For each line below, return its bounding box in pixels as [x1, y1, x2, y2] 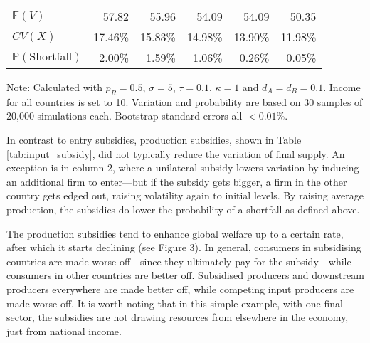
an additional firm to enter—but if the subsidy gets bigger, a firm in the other [6, 174, 347, 189]
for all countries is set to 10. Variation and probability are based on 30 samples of [6, 94, 363, 109]
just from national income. [6, 323, 122, 338]
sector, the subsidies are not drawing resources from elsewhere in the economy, [6, 310, 349, 324]
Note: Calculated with [6, 80, 102, 94]
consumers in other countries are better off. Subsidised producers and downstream [6, 268, 364, 283]
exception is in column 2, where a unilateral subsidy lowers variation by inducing [6, 160, 359, 175]
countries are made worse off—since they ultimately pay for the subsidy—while [6, 253, 351, 268]
